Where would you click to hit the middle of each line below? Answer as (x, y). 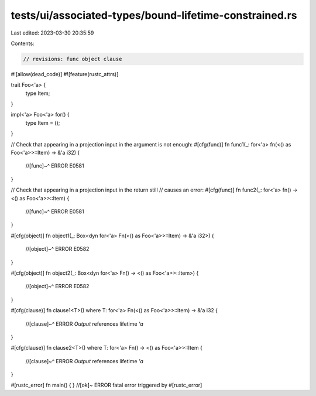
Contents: (23, 43)
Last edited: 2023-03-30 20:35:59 (52, 33)
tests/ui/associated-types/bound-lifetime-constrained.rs (154, 15)
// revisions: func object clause (73, 59)
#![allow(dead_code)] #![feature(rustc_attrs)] (65, 74)
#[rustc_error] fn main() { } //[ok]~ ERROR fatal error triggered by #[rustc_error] (107, 385)
